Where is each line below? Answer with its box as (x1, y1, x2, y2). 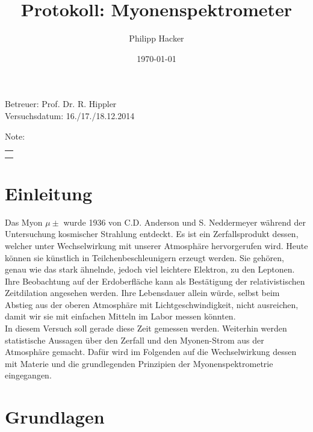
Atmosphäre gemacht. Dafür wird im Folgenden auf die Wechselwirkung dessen (5, 345, 297, 358)
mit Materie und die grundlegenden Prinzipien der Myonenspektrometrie (5, 357, 273, 369)
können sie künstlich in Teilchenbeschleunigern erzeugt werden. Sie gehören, (5, 251, 284, 264)
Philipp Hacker (129, 32, 184, 45)
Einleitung (5, 181, 93, 205)
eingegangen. (5, 369, 52, 381)
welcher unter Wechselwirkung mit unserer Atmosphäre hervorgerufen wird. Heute (5, 239, 308, 251)
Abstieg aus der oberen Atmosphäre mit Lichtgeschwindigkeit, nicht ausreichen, (5, 298, 299, 310)
